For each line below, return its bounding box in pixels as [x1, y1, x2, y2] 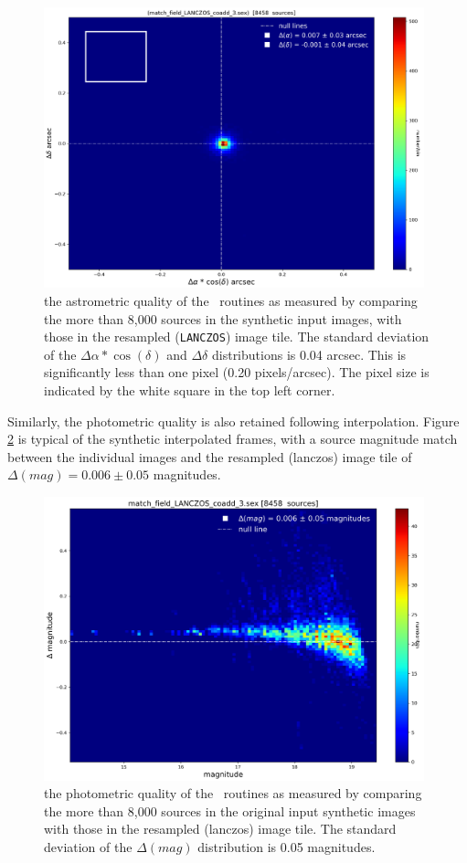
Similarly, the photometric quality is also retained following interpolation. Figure [7, 411, 460, 430]
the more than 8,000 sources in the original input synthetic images [44, 801, 416, 820]
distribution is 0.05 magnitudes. [197, 837, 376, 856]
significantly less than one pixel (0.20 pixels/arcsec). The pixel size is [44, 363, 430, 382]
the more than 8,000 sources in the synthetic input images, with [44, 309, 402, 328]
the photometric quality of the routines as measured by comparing [44, 784, 422, 803]
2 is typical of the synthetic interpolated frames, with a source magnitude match [7, 429, 458, 448]
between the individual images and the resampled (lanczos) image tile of [7, 447, 412, 466]
